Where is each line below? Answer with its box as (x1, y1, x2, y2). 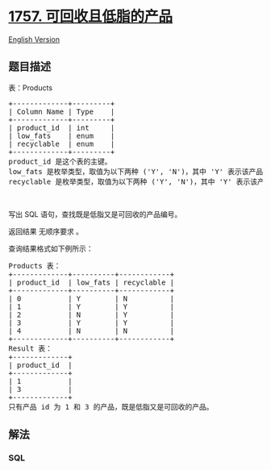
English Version (8, 34, 60, 44)
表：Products (8, 82, 53, 93)
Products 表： (8, 261, 61, 270)
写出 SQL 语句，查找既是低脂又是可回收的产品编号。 (8, 209, 182, 218)
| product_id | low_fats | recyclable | (8, 277, 175, 287)
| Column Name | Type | (8, 106, 115, 116)
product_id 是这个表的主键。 (8, 156, 112, 166)
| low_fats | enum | (8, 131, 115, 140)
